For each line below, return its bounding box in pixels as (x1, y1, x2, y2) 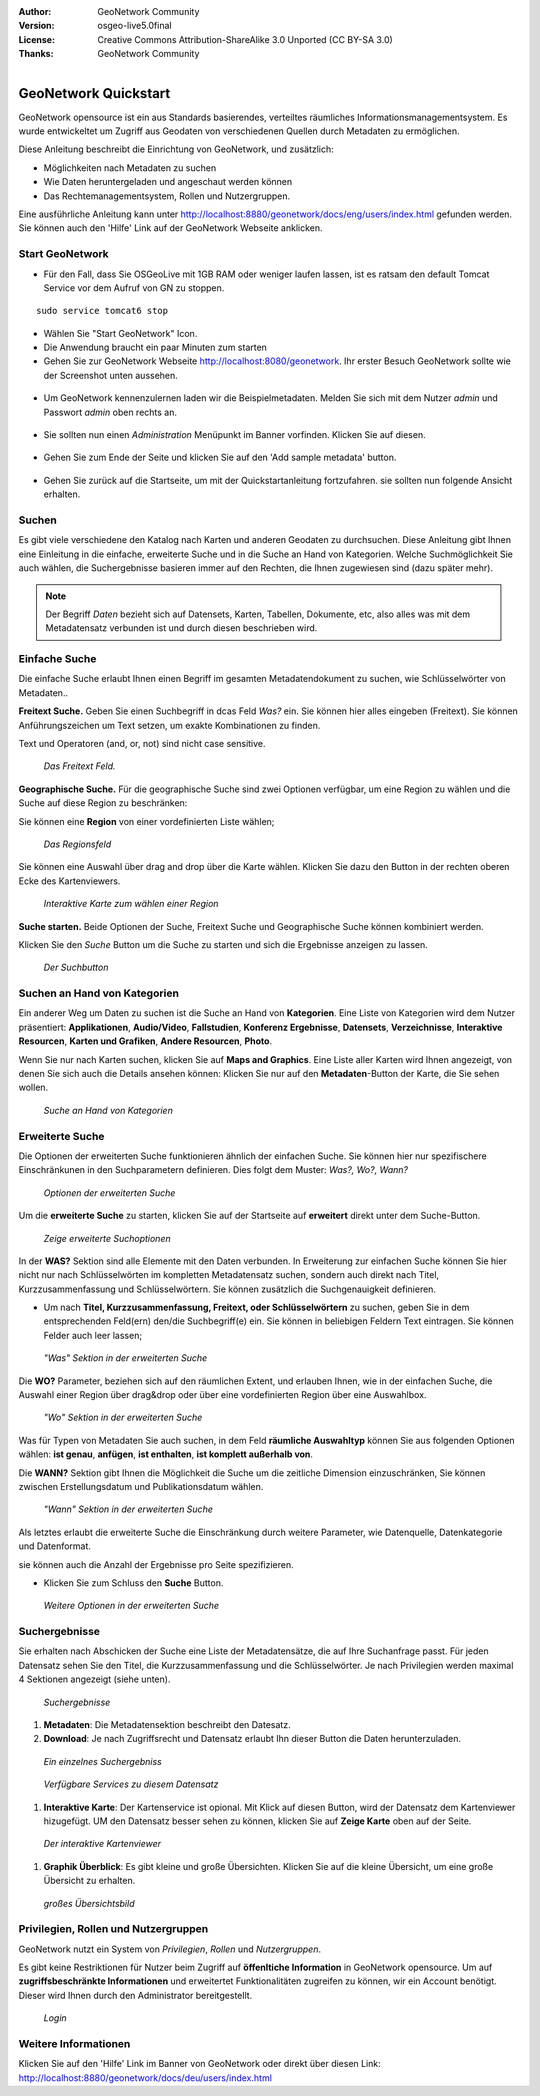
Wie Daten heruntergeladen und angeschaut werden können (43, 176, 293, 188)
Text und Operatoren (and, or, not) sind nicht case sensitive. (18, 738, 266, 750)
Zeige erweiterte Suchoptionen (43, 1232, 171, 1244)
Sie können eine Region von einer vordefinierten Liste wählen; (18, 815, 275, 827)
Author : (18, 6, 52, 17)
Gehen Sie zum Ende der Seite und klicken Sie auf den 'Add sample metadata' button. (43, 451, 397, 464)
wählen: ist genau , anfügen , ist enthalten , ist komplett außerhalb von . (18, 1448, 314, 1460)
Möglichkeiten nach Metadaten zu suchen (43, 161, 217, 174)
